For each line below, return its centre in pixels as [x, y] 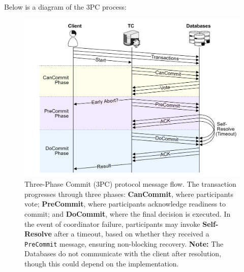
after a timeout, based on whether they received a [132, 234]
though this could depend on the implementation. [102, 263]
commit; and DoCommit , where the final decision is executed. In [128, 213]
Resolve [38, 234]
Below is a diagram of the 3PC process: [65, 7]
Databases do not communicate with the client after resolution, [123, 253]
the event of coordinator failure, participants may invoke [112, 224]
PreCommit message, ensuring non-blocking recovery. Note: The [124, 243]
